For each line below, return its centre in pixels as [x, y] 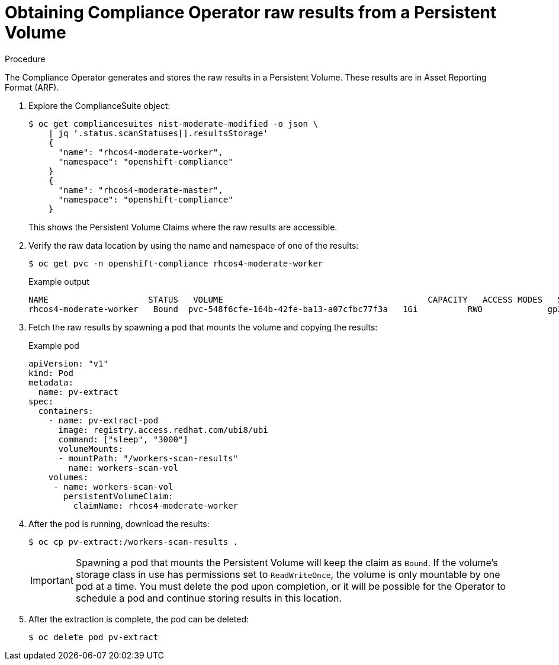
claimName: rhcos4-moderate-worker [156, 505]
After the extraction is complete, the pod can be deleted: [139, 619]
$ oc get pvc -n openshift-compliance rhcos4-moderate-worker [176, 263]
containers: [66, 411]
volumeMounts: [91, 449]
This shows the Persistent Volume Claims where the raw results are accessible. [183, 227]
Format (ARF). [32, 87]
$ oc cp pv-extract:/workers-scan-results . [134, 542]
